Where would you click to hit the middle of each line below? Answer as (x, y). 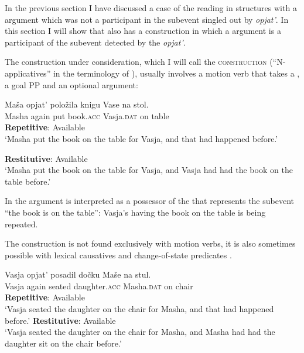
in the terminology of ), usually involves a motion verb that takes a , (176, 73)
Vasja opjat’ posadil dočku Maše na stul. (78, 274)
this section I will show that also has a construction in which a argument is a (143, 31)
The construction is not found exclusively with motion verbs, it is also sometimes (150, 243)
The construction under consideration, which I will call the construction (136, 62)
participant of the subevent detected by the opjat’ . (95, 42)
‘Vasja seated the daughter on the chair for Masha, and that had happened (139, 309)
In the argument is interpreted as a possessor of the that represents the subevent (149, 201)
